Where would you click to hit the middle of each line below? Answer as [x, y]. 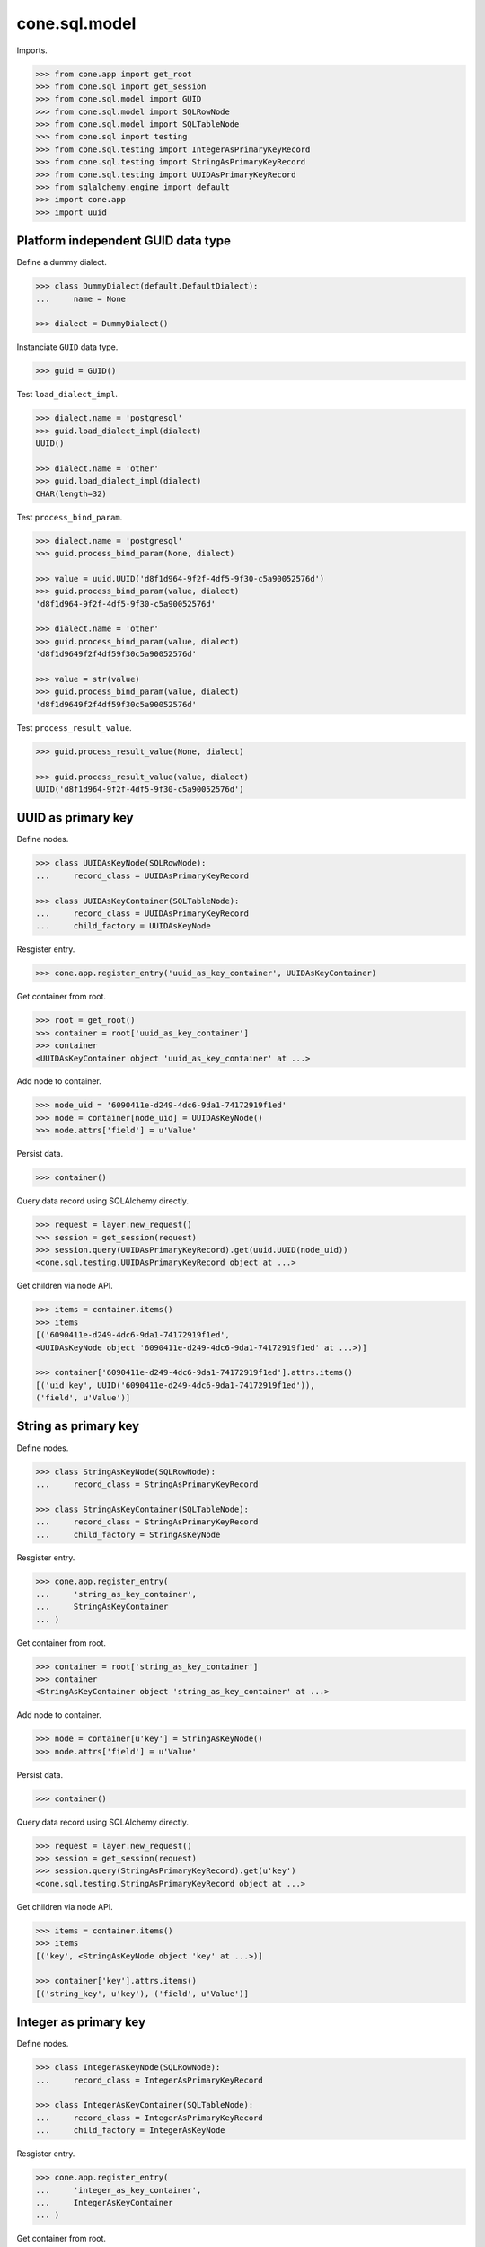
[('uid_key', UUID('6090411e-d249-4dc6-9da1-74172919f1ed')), [175, 1385]
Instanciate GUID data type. [67, 347]
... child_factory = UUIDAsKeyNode [123, 926]
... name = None [80, 298]
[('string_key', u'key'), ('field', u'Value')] [142, 1994]
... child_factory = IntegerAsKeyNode [130, 2131]
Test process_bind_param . [70, 517]
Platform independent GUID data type [124, 241]
